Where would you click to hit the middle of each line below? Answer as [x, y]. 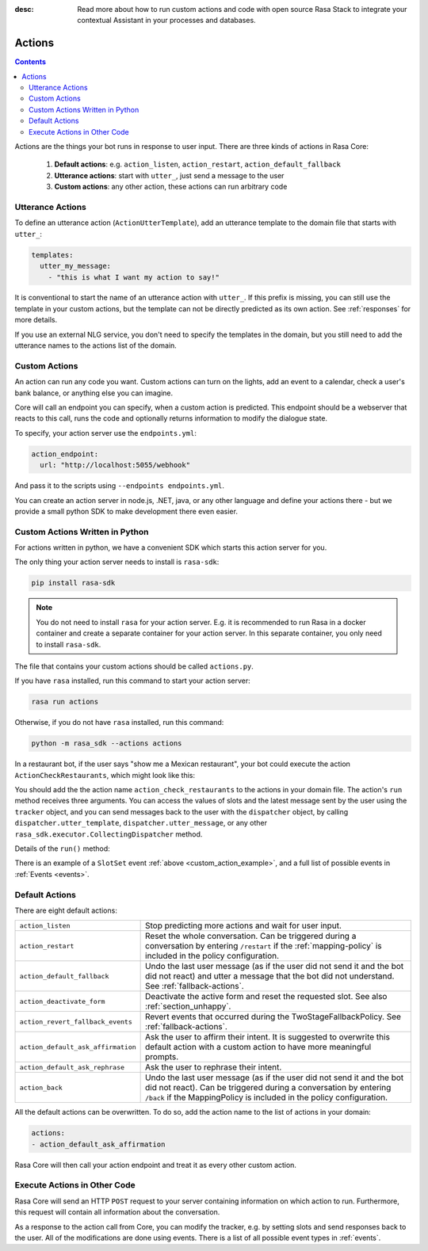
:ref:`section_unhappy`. [188, 1006]
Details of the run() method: [62, 849]
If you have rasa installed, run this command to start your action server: [133, 681]
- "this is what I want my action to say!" [134, 277]
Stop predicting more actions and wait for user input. [244, 925]
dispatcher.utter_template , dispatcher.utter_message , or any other [141, 823]
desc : [24, 9]
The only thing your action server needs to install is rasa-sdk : [117, 562]
